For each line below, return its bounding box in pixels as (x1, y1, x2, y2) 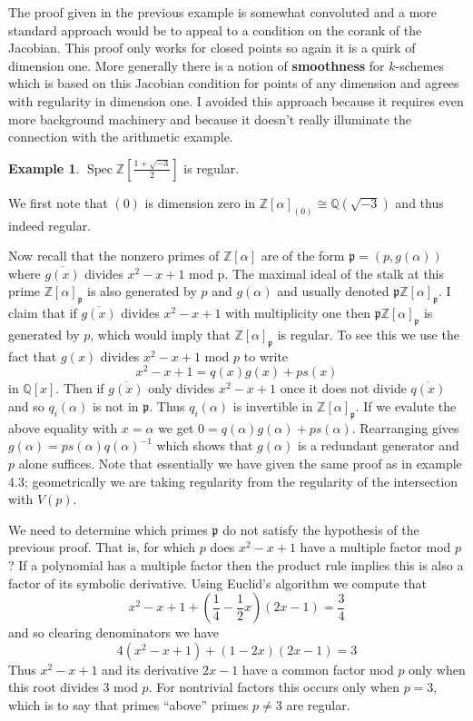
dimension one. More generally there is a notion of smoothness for (8, 55, 385, 74)
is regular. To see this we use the (277, 324, 459, 343)
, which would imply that (90, 324, 231, 343)
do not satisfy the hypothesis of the (222, 519, 419, 538)
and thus (395, 193, 444, 212)
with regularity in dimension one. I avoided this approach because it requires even (8, 91, 464, 110)
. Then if (55, 379, 104, 398)
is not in (92, 397, 139, 416)
